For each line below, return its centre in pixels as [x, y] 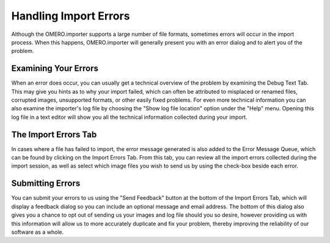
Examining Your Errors [55, 69]
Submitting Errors [46, 184]
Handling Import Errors [71, 16]
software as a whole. [38, 232]
